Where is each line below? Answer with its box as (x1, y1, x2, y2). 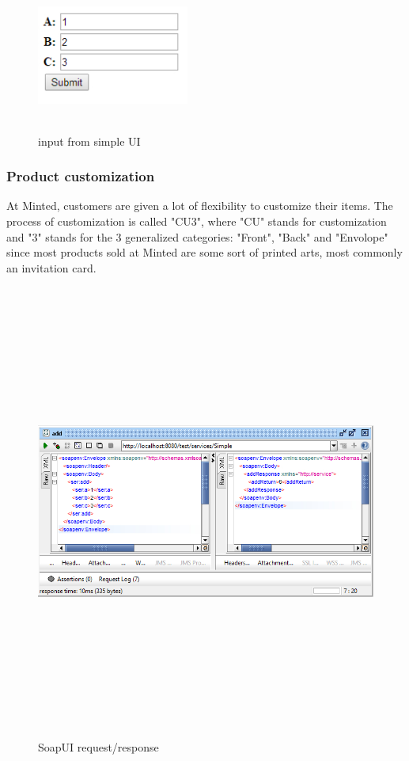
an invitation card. (6, 259, 97, 276)
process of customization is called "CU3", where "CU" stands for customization (6, 212, 387, 229)
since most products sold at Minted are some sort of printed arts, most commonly (6, 244, 403, 261)
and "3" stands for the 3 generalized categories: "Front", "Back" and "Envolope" (6, 228, 388, 245)
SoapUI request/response (38, 738, 159, 755)
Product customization (6, 166, 155, 186)
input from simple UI (38, 132, 141, 149)
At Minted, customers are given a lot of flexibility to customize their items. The (6, 197, 393, 214)
